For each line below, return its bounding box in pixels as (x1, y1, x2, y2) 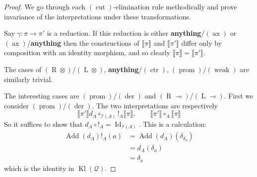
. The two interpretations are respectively (92, 100, 218, 110)
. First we (224, 90, 254, 101)
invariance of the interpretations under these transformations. (4, 11, 191, 21)
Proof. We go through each (4, 1, 86, 11)
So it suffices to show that (4, 118, 83, 129)
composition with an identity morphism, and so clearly (4, 47, 171, 58)
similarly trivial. (4, 74, 53, 84)
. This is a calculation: (138, 118, 206, 129)
